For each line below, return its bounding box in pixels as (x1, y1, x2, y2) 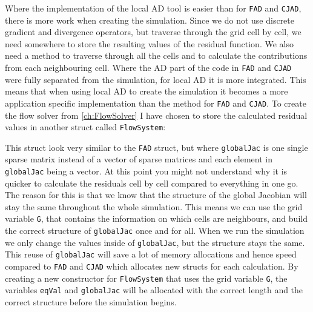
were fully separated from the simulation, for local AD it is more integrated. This (5, 73, 306, 85)
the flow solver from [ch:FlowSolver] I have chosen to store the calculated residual (5, 108, 308, 121)
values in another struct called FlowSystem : (5, 121, 166, 133)
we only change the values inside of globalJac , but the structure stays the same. (5, 236, 305, 248)
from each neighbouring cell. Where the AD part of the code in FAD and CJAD (5, 61, 292, 74)
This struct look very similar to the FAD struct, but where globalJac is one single (5, 141, 308, 153)
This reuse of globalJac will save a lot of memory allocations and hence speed (5, 248, 297, 261)
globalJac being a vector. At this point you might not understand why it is (5, 165, 288, 178)
